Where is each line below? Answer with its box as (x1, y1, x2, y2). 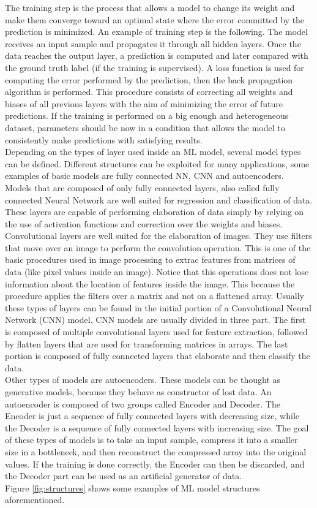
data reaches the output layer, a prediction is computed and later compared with (5, 49, 308, 62)
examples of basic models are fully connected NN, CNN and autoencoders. (5, 169, 284, 182)
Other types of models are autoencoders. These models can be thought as (5, 373, 281, 386)
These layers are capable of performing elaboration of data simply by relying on (5, 205, 304, 218)
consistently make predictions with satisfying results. (5, 133, 203, 146)
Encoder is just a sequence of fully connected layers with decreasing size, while (5, 409, 300, 422)
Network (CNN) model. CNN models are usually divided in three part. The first (5, 313, 306, 326)
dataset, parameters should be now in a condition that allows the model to (5, 121, 285, 134)
